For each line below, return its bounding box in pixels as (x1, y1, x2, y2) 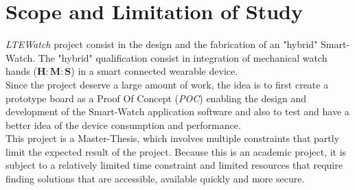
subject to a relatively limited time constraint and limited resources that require (5, 158, 343, 172)
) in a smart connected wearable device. (71, 64, 238, 78)
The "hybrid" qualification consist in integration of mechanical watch (38, 50, 328, 64)
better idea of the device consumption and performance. (5, 117, 241, 132)
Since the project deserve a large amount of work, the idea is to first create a (5, 77, 329, 91)
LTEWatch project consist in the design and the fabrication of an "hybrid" (5, 37, 318, 51)
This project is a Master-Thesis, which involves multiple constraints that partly (5, 131, 340, 145)
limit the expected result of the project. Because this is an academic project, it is (5, 144, 347, 158)
